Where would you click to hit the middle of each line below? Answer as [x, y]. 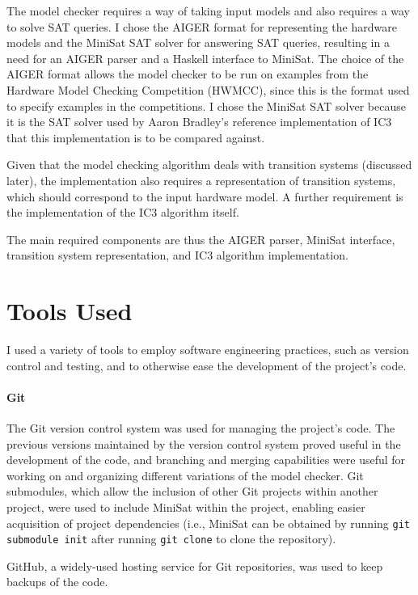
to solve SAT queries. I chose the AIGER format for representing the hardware [202, 26]
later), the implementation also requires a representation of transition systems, [201, 180]
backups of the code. [57, 582]
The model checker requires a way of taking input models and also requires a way [209, 11]
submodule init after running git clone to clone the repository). [171, 539]
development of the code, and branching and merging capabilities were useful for [206, 460]
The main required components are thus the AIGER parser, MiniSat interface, [201, 239]
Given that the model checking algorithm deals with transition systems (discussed [209, 165]
